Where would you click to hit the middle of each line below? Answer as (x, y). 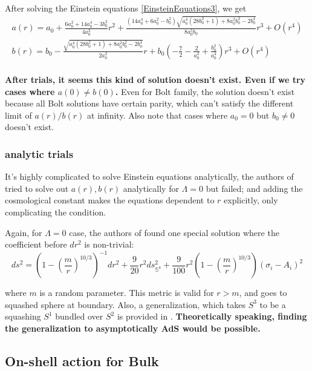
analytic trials (39, 153)
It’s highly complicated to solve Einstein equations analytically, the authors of (149, 176)
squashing (23, 316)
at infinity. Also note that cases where (158, 115)
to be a (273, 304)
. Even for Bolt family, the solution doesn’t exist (205, 91)
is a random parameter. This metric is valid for (127, 293)
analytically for (151, 188)
